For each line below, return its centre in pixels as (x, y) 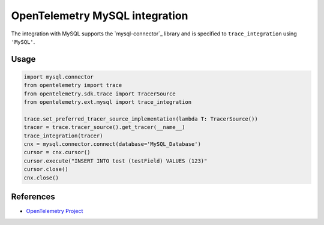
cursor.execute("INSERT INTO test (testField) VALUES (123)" (115, 161)
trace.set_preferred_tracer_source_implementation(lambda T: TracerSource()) (141, 119)
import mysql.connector (59, 77)
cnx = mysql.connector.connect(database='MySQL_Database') (112, 144)
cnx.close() (41, 178)
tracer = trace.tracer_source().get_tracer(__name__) (104, 127)
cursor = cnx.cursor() (57, 152)
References (33, 197)
